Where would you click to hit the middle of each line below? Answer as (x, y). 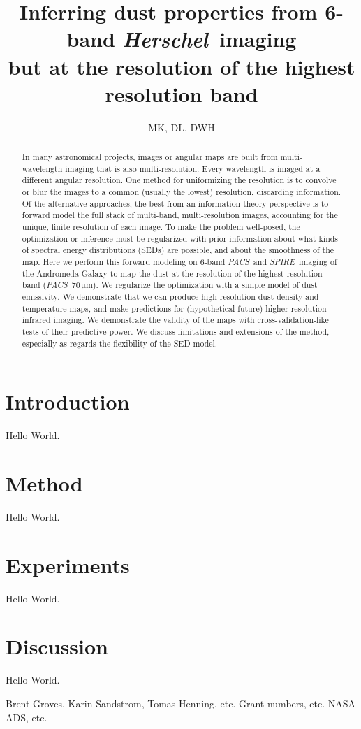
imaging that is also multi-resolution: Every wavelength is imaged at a (193, 168)
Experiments (68, 564)
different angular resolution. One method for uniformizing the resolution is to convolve (179, 180)
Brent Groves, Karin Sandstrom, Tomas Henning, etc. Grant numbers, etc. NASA (181, 703)
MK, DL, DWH (182, 127)
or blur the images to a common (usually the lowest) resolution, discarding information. (182, 192)
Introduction (68, 402)
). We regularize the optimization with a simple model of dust (205, 285)
